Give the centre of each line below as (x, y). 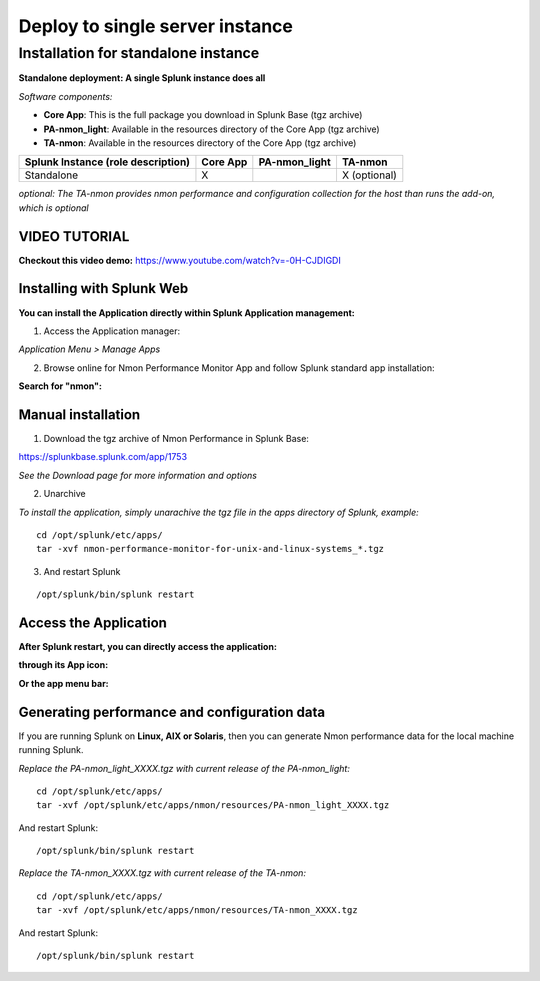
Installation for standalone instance (139, 53)
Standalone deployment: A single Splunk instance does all (142, 78)
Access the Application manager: (111, 331)
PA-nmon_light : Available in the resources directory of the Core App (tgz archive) (211, 129)
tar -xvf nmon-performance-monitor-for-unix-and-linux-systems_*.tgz (210, 549)
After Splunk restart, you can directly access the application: (147, 647)
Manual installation (79, 414)
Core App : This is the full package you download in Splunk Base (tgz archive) (203, 115)
